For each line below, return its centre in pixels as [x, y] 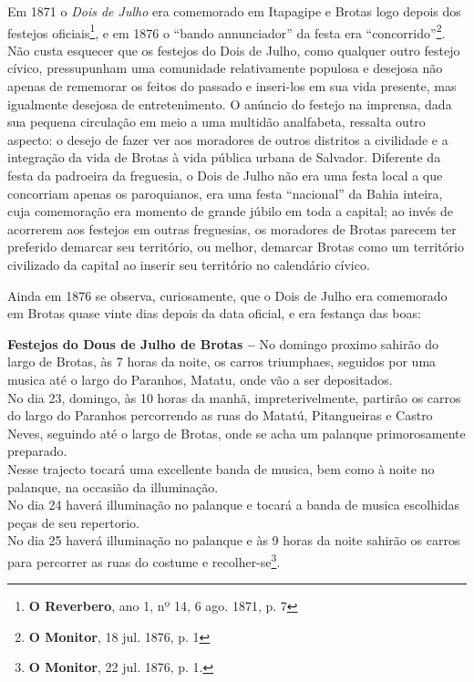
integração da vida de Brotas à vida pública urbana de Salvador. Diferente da [224, 157]
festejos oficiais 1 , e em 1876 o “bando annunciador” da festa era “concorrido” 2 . [227, 31]
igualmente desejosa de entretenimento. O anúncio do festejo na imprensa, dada [230, 103]
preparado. [37, 451]
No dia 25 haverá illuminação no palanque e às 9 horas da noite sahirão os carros [234, 540]
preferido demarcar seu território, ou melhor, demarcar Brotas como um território [236, 247]
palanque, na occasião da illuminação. [113, 486]
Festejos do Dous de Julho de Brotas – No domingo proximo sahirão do [223, 343]
